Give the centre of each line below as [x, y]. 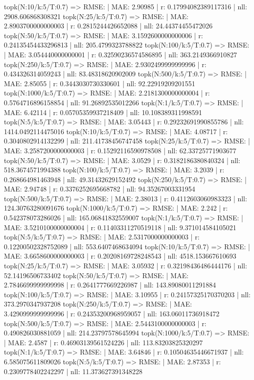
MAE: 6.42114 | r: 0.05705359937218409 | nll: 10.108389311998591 [103, 112]
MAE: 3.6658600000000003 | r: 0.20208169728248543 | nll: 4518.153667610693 [120, 256]
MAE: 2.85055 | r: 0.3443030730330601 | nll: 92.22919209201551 [100, 83]
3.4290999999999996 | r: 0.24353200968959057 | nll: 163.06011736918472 [112, 313]
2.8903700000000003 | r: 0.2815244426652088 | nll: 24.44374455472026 [108, 26]
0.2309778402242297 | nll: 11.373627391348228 [73, 371]
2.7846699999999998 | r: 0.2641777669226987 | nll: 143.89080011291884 [110, 285]
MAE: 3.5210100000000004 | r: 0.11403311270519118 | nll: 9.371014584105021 [120, 227]
